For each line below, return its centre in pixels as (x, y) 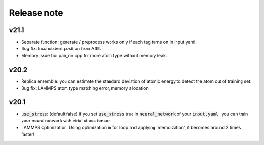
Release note (36, 13)
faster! (28, 134)
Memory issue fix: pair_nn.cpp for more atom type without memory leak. (94, 55)
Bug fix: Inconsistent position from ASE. (61, 48)
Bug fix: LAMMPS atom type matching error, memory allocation (85, 88)
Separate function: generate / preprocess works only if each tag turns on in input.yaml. (109, 42)
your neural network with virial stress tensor (66, 121)
